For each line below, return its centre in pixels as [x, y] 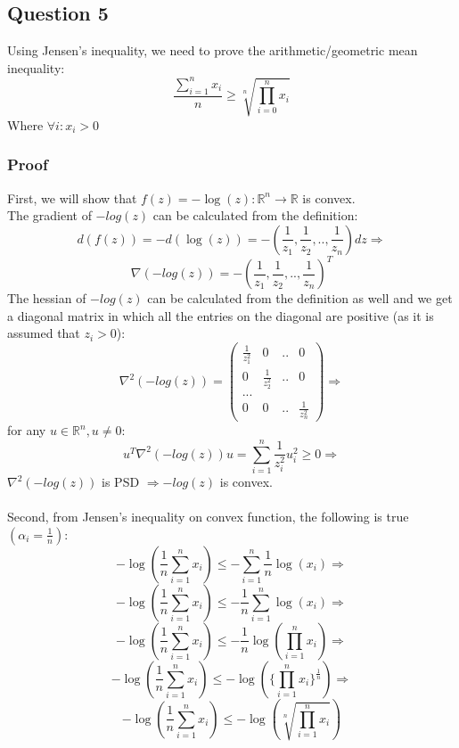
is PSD [121, 482]
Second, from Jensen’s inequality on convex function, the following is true [208, 517]
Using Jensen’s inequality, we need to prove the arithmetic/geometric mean [213, 50]
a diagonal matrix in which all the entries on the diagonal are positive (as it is [221, 315]
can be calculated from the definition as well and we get [300, 298]
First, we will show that [72, 197]
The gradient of [49, 215]
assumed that [44, 333]
